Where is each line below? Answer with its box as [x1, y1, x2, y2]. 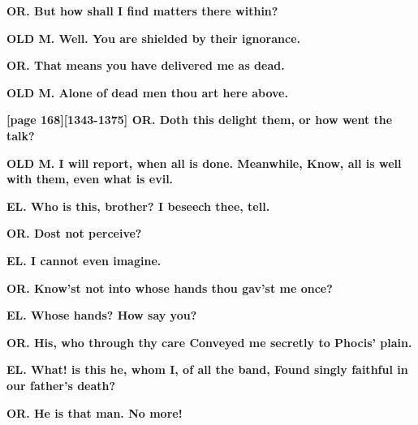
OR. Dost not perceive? [6, 225, 142, 242]
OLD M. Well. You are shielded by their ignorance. [6, 29, 300, 46]
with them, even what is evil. [6, 170, 174, 187]
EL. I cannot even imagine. [6, 251, 162, 268]
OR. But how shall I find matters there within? [6, 2, 278, 19]
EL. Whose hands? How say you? [6, 307, 197, 324]
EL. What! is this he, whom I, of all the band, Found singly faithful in [6, 361, 408, 378]
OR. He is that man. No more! [6, 404, 183, 421]
